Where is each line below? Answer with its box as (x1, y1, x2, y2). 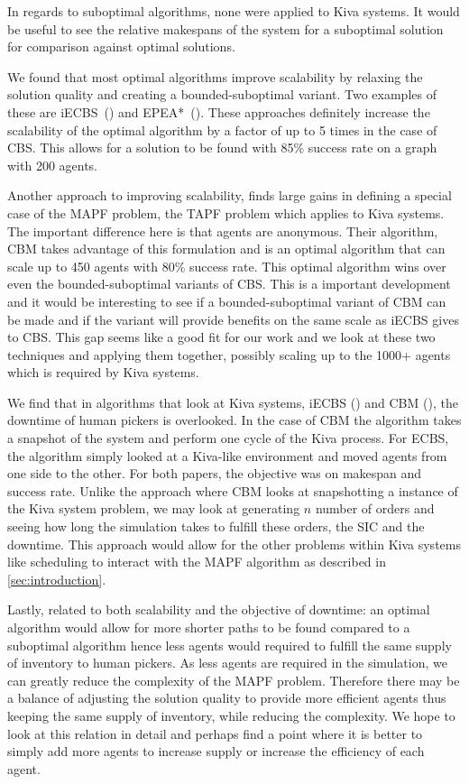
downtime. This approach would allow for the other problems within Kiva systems (7, 534, 461, 553)
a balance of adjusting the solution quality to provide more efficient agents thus (7, 688, 446, 707)
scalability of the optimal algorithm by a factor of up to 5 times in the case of (7, 120, 437, 139)
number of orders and (315, 499, 435, 518)
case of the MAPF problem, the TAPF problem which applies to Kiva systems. (7, 203, 445, 222)
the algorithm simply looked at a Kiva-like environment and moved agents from (7, 446, 447, 465)
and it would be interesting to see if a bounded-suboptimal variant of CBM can (7, 291, 446, 310)
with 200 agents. (7, 155, 98, 174)
